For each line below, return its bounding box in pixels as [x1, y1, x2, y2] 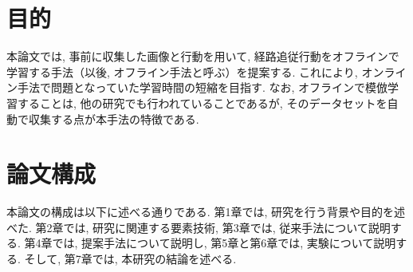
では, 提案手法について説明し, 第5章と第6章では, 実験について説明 [52, 235, 396, 251]
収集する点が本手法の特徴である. [28, 110, 199, 127]
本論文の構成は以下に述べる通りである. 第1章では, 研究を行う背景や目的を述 [6, 203, 405, 220]
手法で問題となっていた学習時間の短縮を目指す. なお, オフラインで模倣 [17, 79, 387, 96]
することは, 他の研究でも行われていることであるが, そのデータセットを [17, 94, 387, 111]
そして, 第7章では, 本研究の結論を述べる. [24, 250, 237, 266]
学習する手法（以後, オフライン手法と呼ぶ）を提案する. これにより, [6, 63, 358, 80]
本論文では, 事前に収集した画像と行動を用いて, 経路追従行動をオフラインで [6, 48, 399, 65]
